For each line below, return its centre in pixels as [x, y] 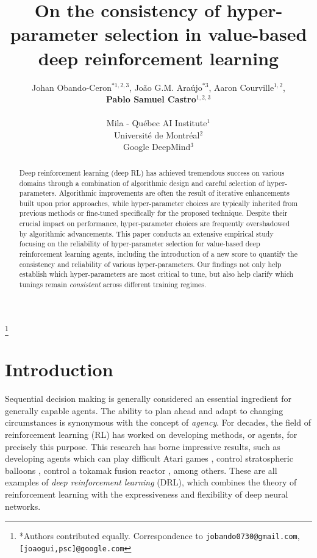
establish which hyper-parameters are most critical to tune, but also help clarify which [156, 274]
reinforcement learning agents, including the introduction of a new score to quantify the [158, 254]
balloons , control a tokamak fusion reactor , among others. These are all [141, 470]
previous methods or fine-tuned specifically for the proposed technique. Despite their [153, 213]
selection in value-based [206, 34]
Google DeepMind [157, 147]
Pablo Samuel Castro [151, 99]
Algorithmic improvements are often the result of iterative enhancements [174, 193]
